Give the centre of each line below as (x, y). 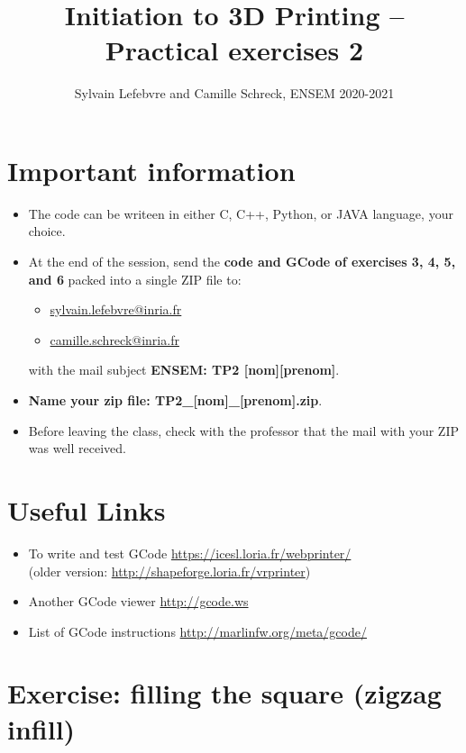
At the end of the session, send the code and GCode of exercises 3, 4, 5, (242, 262)
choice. (47, 231)
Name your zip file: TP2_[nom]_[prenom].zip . (175, 400)
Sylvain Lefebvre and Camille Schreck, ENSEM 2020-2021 (234, 93)
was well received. (77, 448)
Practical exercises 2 (234, 50)
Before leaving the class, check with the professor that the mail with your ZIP (243, 430)
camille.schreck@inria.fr (114, 339)
